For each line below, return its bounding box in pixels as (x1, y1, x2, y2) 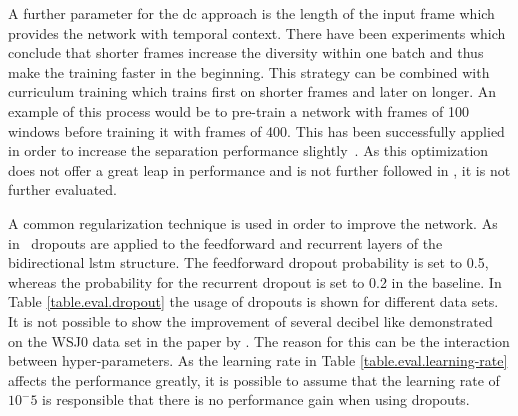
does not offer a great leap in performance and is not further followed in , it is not (8, 159, 511, 180)
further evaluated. (8, 179, 117, 200)
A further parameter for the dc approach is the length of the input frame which (8, 3, 495, 23)
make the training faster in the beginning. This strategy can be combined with (8, 61, 490, 82)
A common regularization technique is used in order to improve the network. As (8, 212, 498, 233)
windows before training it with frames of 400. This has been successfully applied (8, 120, 505, 141)
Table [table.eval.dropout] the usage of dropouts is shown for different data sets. (8, 291, 499, 312)
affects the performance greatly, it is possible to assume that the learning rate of (8, 369, 500, 390)
